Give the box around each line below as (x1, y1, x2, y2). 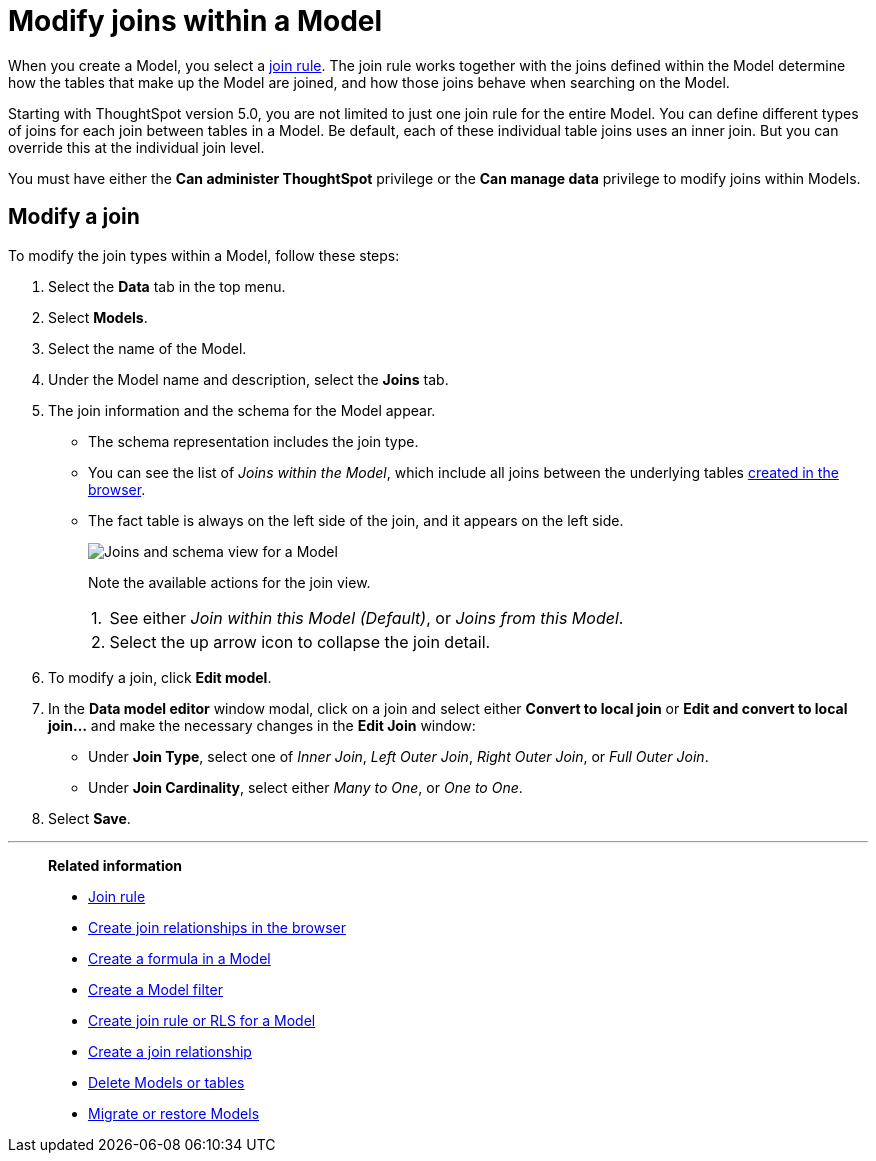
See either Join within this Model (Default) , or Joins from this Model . (109, 607, 624, 628)
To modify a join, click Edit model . (48, 668, 272, 686)
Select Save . (48, 809, 131, 827)
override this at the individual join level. (8, 138, 265, 156)
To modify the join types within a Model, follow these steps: (8, 246, 400, 264)
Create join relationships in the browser (88, 918, 346, 936)
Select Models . (48, 308, 148, 326)
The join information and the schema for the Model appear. (48, 401, 436, 419)
